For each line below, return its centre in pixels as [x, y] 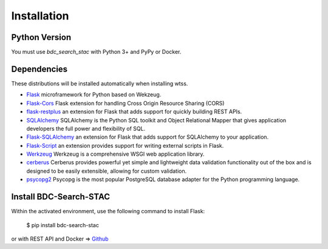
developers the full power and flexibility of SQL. [86, 128]
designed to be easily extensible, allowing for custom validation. [107, 171]
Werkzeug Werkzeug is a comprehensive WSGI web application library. [115, 154]
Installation [40, 16]
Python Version [41, 37]
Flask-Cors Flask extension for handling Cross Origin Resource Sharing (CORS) [125, 103]
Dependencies [39, 69]
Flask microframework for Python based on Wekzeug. [94, 95]
